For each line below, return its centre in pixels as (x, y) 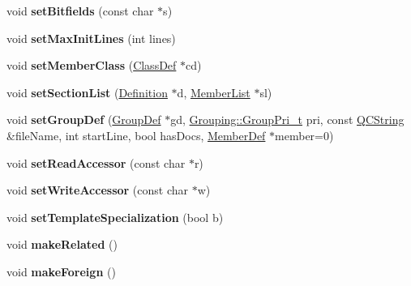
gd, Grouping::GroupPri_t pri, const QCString (287, 120)
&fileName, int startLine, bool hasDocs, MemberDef (136, 135)
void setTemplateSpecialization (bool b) (115, 217)
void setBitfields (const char (80, 11)
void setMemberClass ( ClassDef (92, 65)
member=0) (304, 135)
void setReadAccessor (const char (96, 162)
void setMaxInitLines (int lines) (91, 38)
